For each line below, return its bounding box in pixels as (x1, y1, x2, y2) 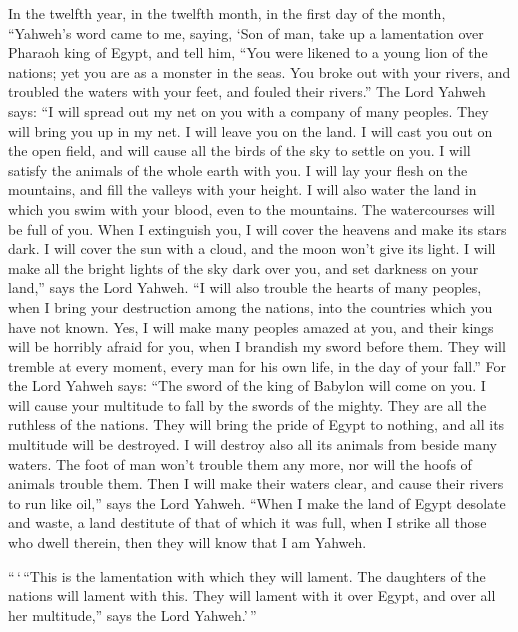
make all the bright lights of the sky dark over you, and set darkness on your (8, 257, 479, 278)
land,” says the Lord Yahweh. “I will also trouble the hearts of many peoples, (8, 277, 482, 298)
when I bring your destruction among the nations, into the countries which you (8, 296, 493, 317)
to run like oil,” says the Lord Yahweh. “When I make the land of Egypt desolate (8, 492, 506, 513)
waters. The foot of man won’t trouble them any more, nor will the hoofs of (8, 453, 472, 474)
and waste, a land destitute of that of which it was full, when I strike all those (8, 512, 487, 533)
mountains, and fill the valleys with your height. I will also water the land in (8, 179, 477, 200)
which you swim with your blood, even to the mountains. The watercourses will (8, 198, 495, 219)
